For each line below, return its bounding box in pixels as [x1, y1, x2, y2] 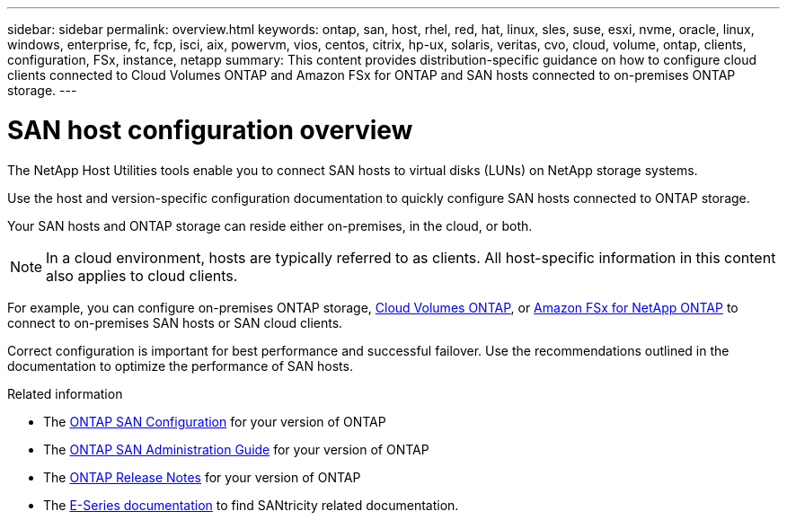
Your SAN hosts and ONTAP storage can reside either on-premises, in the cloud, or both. [7, 217, 533, 234]
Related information [7, 385, 123, 401]
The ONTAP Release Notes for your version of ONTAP [43, 469, 361, 485]
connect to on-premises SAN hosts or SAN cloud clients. [7, 314, 343, 331]
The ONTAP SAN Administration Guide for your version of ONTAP [43, 441, 429, 457]
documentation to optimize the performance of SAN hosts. [7, 357, 353, 374]
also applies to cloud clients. [46, 266, 238, 285]
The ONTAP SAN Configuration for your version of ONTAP [43, 413, 386, 429]
